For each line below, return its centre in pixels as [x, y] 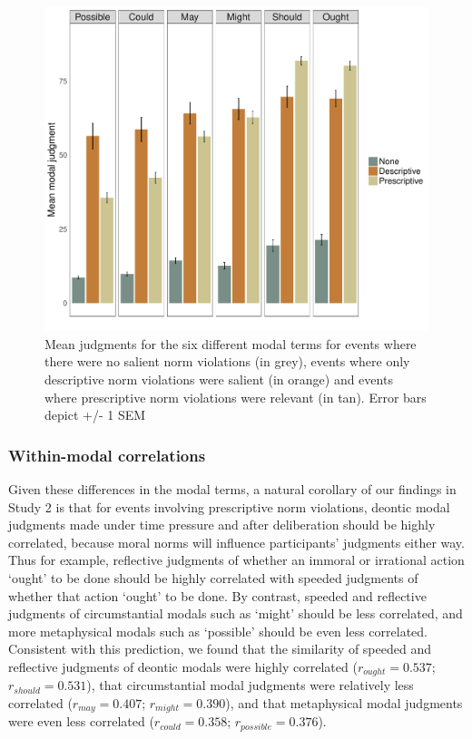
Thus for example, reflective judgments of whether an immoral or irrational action [236, 560]
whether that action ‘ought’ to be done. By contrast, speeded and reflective [217, 595]
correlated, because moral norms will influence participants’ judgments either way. [236, 542]
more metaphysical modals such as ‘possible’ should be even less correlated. [218, 631]
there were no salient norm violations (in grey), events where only [227, 361]
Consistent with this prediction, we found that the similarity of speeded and [220, 649]
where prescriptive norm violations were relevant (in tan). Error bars [236, 397]
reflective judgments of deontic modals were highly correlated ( [183, 666]
